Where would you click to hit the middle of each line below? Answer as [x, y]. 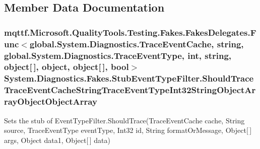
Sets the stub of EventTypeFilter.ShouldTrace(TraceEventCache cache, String [124, 120]
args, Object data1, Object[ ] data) [57, 140]
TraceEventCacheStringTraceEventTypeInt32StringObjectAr [130, 90]
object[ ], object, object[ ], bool [67, 67]
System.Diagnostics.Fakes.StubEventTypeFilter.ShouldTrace [129, 78]
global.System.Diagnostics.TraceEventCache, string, [137, 44]
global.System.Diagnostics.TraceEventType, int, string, [118, 55]
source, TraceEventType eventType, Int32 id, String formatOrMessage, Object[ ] [128, 130]
